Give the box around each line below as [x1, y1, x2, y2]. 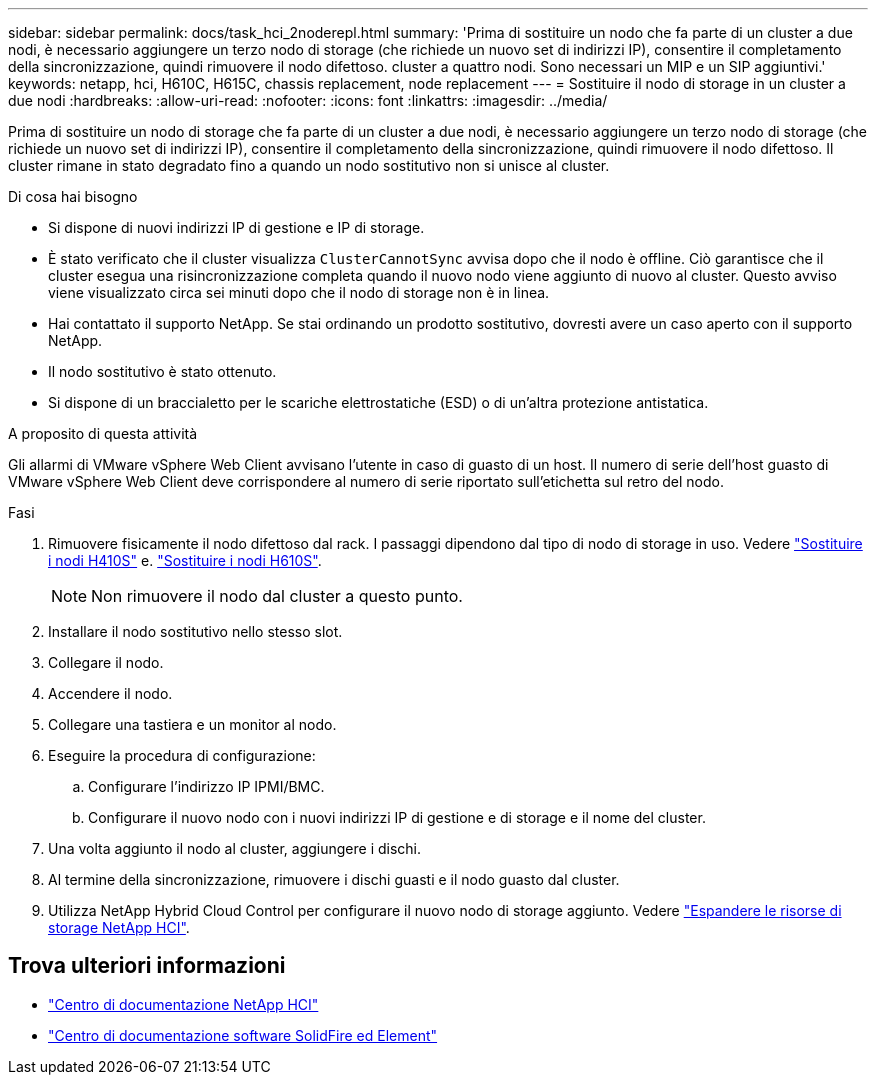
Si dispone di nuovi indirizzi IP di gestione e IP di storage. [48, 219, 425, 236]
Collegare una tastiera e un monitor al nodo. [48, 716, 337, 733]
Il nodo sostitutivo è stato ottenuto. [48, 363, 277, 380]
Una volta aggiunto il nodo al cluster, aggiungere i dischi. [48, 840, 422, 857]
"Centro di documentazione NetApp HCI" [48, 995, 319, 1013]
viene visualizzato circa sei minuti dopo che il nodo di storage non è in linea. [48, 284, 550, 301]
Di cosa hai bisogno [8, 188, 138, 205]
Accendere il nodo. [48, 685, 173, 702]
